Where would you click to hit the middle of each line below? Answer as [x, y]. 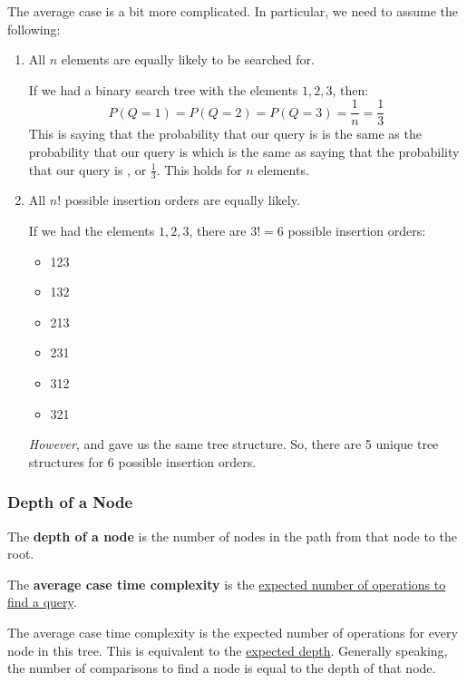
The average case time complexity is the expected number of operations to [227, 584]
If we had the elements [92, 231]
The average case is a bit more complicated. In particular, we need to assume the [233, 11]
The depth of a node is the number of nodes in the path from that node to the [232, 536]
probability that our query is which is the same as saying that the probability [244, 152]
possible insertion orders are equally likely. [182, 200]
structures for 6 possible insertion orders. [142, 461]
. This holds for [199, 169]
